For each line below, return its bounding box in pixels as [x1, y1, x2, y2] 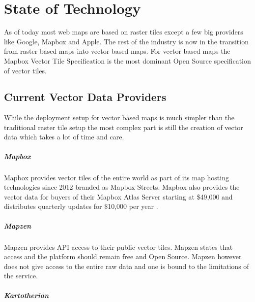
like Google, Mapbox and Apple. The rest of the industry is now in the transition [4, 36, 249, 46]
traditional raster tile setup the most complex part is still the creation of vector [4, 122, 243, 132]
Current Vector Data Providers [4, 89, 167, 104]
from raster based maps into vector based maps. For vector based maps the [4, 46, 230, 56]
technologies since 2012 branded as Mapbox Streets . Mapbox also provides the [4, 182, 240, 192]
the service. [4, 270, 38, 281]
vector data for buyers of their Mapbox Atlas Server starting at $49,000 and [4, 191, 233, 201]
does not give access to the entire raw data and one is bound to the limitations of [4, 261, 249, 271]
